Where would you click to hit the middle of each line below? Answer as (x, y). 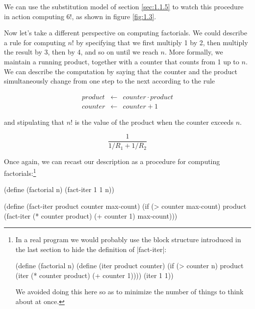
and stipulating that (34, 122)
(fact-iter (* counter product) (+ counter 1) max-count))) (91, 215)
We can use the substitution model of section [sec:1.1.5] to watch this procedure (124, 6)
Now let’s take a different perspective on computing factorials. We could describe (126, 33)
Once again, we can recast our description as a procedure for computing (112, 161)
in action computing (34, 16)
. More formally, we (194, 52)
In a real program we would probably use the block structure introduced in (128, 239)
